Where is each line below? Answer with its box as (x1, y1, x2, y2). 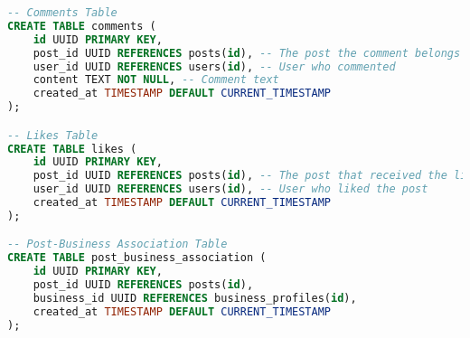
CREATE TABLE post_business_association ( (7, 251, 267, 265)
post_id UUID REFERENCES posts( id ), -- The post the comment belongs (33, 46, 461, 60)
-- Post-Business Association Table (7, 238, 228, 251)
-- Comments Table (7, 6, 117, 19)
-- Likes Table (7, 128, 99, 142)
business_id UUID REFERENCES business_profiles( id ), (33, 291, 357, 305)
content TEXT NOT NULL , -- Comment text (33, 73, 279, 87)
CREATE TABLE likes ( (7, 142, 137, 155)
